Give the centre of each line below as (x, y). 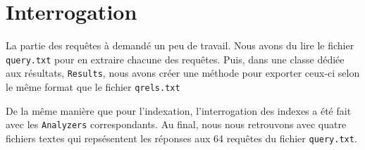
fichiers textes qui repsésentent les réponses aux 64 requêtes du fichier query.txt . (181, 138)
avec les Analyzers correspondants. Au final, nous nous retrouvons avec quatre (176, 124)
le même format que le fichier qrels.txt (93, 87)
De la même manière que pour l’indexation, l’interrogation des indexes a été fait (179, 110)
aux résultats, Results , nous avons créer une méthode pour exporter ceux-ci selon (183, 73)
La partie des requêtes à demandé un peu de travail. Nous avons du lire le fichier (180, 45)
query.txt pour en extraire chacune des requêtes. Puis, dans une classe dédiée (175, 59)
